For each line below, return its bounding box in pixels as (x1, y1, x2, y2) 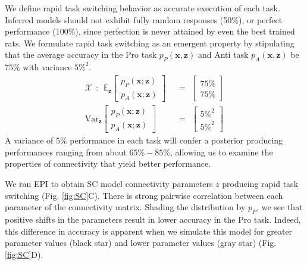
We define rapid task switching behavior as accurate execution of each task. (5, 2, 280, 14)
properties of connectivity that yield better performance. (5, 157, 211, 170)
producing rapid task (222, 177, 299, 189)
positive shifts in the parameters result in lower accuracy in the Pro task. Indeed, (5, 213, 301, 225)
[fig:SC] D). (5, 248, 43, 260)
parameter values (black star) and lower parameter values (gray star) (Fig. (5, 236, 277, 249)
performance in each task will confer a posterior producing (70, 134, 283, 146)
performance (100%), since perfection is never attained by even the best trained (5, 25, 295, 38)
